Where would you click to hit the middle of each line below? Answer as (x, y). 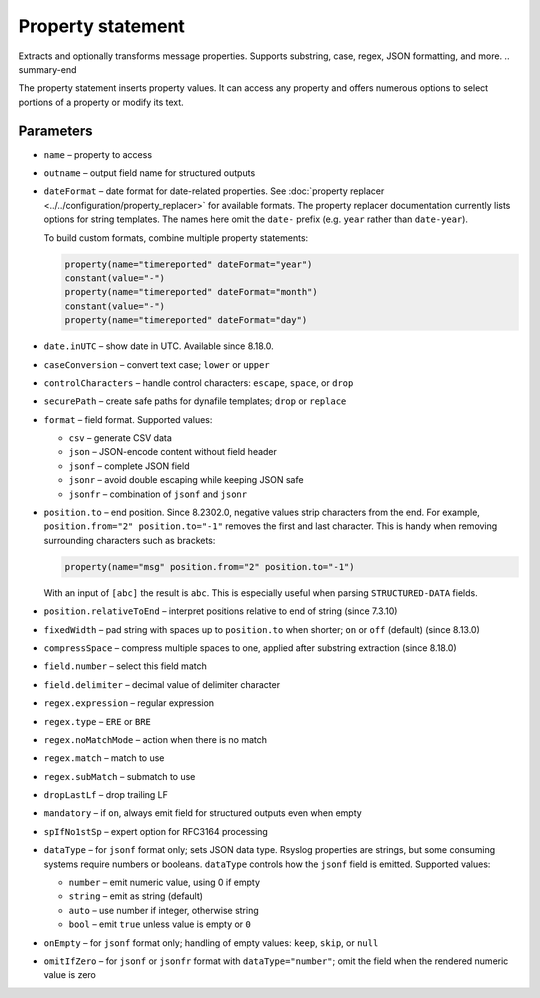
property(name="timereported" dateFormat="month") (191, 292)
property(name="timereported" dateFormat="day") (186, 320)
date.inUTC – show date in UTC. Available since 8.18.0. (158, 346)
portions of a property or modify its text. (101, 102)
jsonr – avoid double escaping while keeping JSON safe (186, 480)
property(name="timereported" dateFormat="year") (188, 264)
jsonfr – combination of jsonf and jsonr (158, 494)
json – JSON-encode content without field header (172, 452)
